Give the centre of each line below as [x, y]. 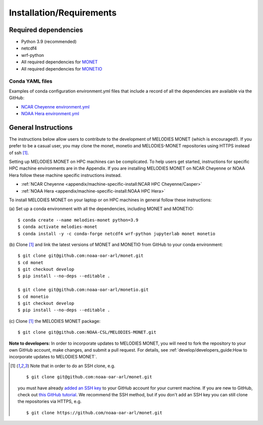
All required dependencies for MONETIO [62, 69]
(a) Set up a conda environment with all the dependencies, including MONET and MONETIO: [102, 209]
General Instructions [41, 127]
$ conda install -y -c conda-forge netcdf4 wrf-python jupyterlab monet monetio [117, 234]
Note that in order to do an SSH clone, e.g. [73, 366]
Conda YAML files [31, 81]
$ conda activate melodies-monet [57, 227]
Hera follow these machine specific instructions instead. [65, 175]
